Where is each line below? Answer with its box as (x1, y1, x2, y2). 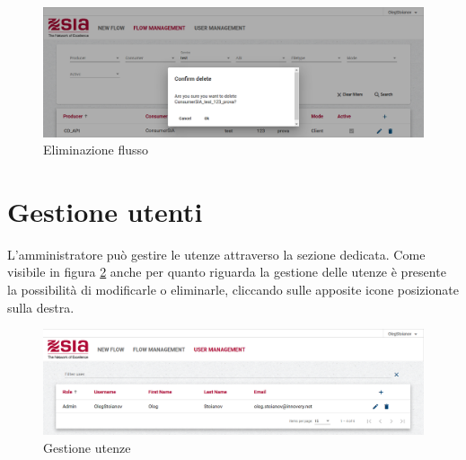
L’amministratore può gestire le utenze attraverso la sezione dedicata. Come (7, 244, 426, 263)
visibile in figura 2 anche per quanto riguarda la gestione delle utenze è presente (7, 262, 446, 281)
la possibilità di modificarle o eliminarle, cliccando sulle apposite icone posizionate (7, 280, 459, 298)
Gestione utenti (7, 192, 203, 229)
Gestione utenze (43, 438, 131, 456)
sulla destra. (7, 297, 75, 316)
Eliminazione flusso (43, 140, 149, 159)
